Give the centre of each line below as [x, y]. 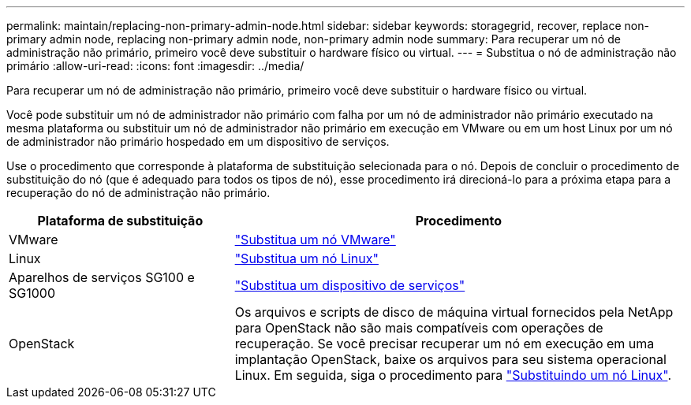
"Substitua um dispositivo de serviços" [350, 285]
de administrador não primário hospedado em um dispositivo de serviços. [198, 141]
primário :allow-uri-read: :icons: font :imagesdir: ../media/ [155, 66]
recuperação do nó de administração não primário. [138, 193]
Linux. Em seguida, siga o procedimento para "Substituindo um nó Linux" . [453, 375]
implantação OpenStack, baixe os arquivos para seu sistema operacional [450, 359]
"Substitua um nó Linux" [306, 258]
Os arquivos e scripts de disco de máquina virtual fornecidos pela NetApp [454, 312]
